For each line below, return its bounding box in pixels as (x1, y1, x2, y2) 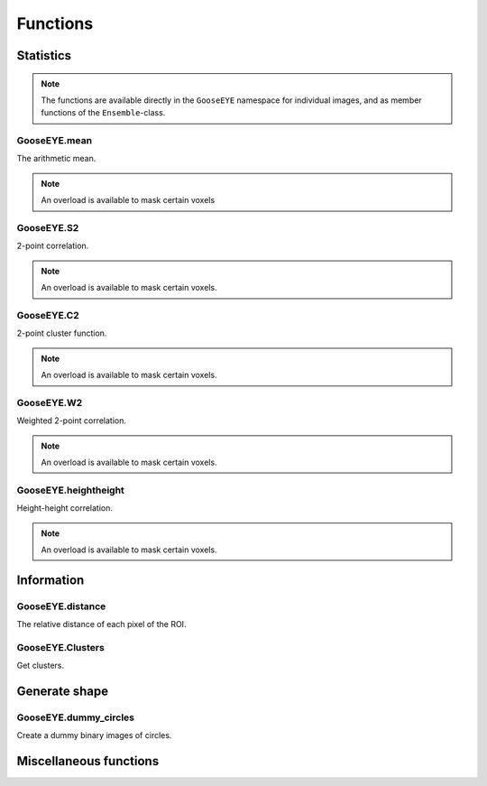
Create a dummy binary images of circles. (16, 730, 172, 741)
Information (16, 572, 85, 587)
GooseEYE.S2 (16, 222, 79, 235)
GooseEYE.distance (16, 600, 106, 613)
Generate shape (16, 684, 109, 699)
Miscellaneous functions (16, 754, 160, 769)
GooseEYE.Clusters (16, 641, 106, 653)
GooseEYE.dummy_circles (16, 711, 135, 724)
